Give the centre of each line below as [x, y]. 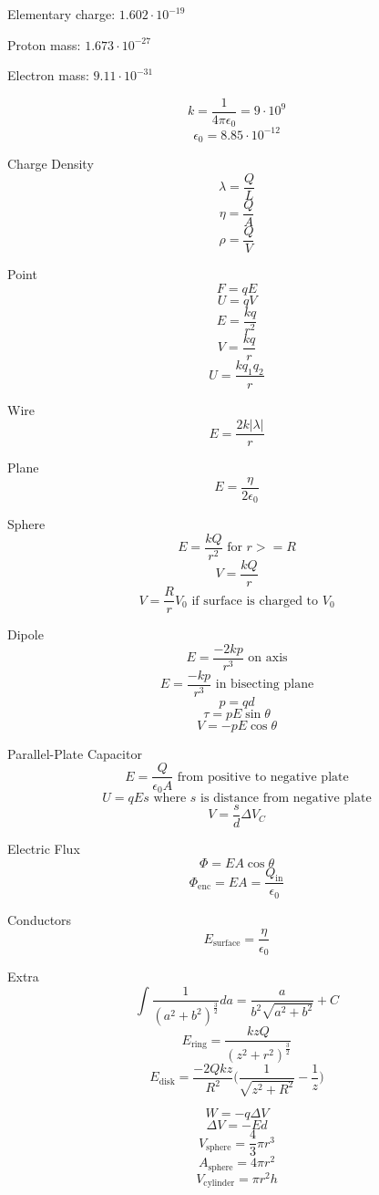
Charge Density [51, 164]
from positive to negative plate [263, 777]
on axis [268, 658]
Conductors [40, 919]
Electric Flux [44, 849]
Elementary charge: [61, 14]
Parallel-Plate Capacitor [75, 753]
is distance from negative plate [286, 798]
